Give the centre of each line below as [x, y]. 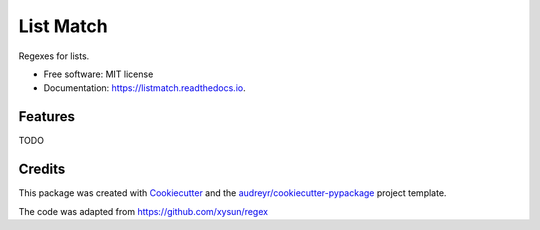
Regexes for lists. [54, 56]
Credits [42, 169]
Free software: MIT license [98, 74]
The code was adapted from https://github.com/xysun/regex [143, 211]
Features [46, 116]
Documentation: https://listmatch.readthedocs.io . [144, 88]
